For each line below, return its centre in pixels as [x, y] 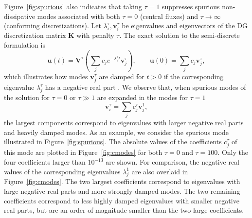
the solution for [27, 97]
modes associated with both [79, 16]
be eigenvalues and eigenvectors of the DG [185, 25]
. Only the [233, 152]
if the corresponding [194, 76]
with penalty [95, 35]
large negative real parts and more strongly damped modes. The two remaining [122, 191]
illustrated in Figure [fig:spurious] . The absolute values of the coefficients [113, 142]
